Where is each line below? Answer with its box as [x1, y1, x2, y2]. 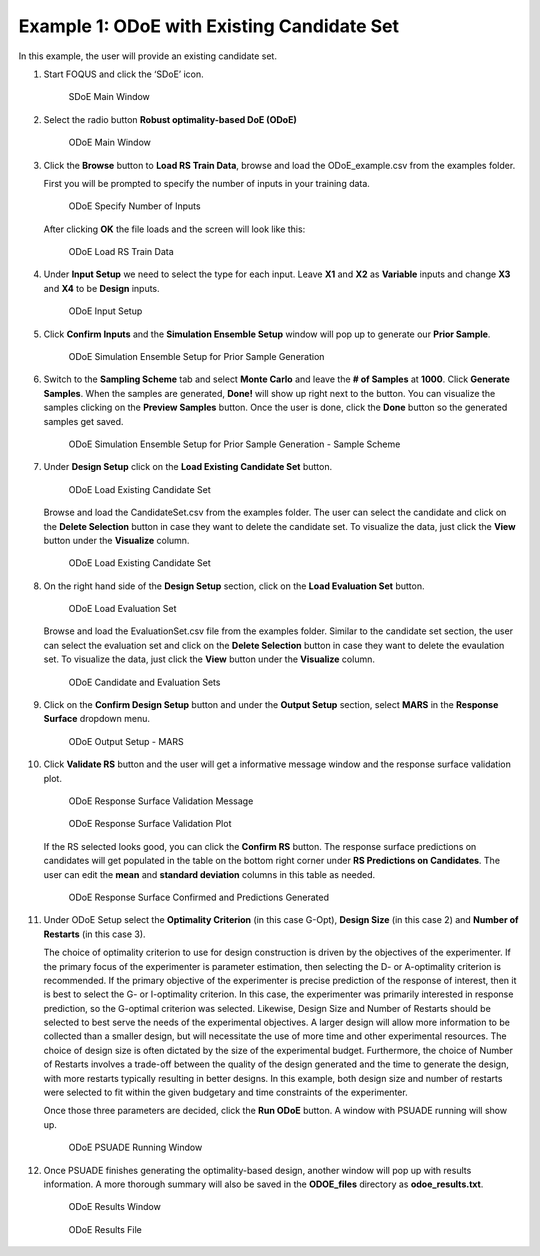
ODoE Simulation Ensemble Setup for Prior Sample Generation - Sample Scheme [68, 438, 401, 450]
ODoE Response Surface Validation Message [68, 795, 254, 807]
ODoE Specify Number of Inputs [68, 200, 201, 212]
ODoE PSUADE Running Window [68, 1141, 203, 1154]
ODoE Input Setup [68, 305, 143, 317]
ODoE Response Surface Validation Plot [68, 818, 232, 830]
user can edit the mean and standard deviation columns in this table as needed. [43, 868, 376, 880]
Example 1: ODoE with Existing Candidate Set [18, 15, 400, 37]
